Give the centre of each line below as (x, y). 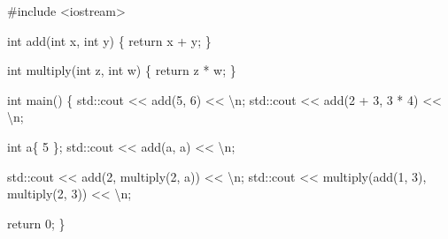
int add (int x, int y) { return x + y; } (109, 40)
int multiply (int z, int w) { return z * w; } (122, 70)
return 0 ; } (36, 223)
